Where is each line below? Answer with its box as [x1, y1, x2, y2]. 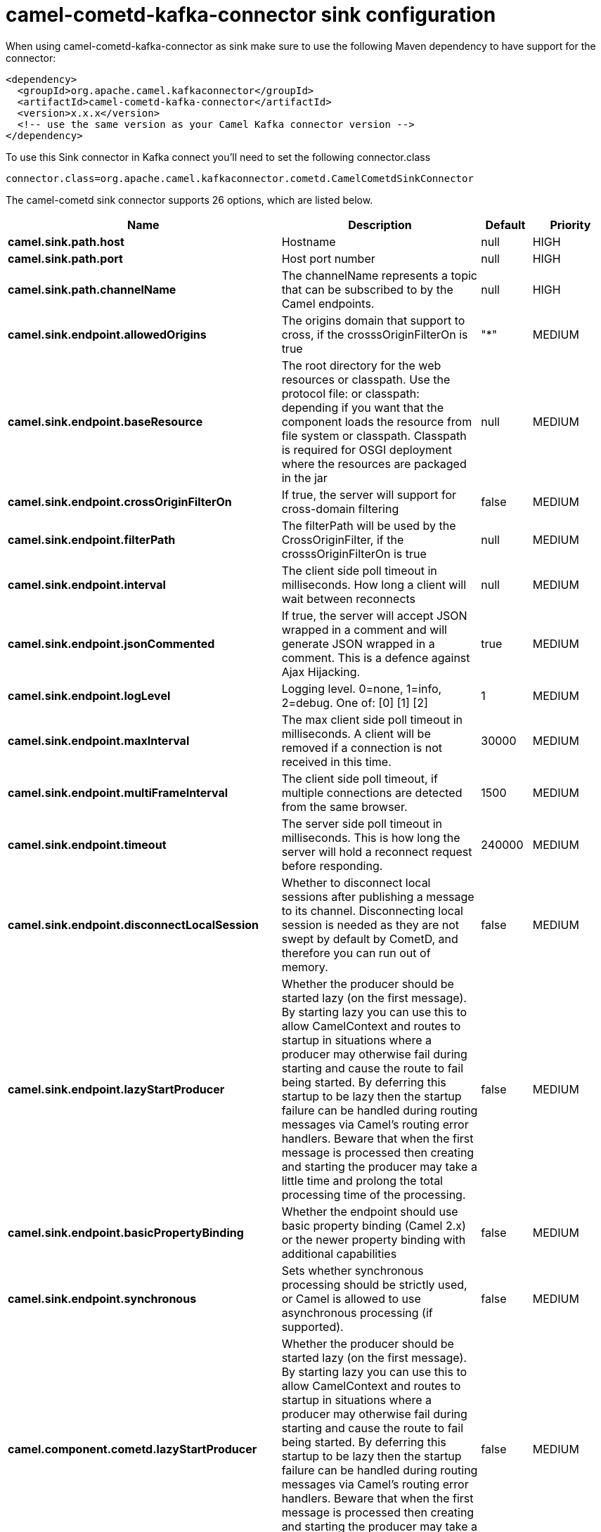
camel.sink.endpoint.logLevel [8, 688, 171, 703]
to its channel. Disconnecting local [281, 903, 463, 918]
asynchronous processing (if [281, 1305, 433, 1320]
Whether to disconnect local [281, 875, 431, 890]
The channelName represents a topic [281, 268, 478, 283]
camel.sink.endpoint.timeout [8, 837, 167, 852]
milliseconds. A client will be [281, 726, 431, 741]
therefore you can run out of [281, 945, 431, 960]
